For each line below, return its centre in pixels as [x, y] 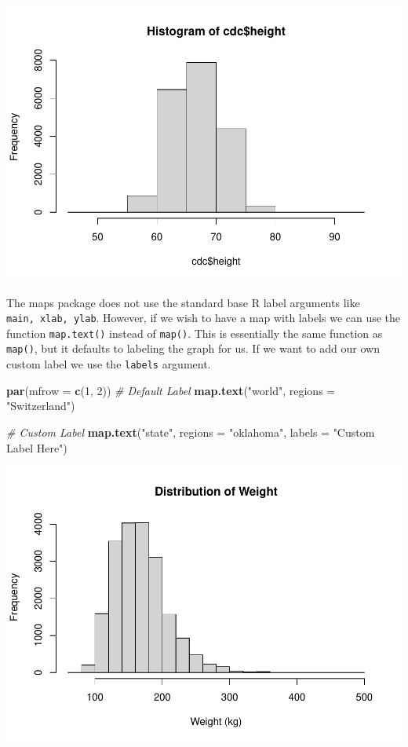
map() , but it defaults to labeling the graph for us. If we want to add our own [193, 348]
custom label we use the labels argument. [109, 364]
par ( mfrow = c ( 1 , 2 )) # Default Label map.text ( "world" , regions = [171, 390]
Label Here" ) [37, 447]
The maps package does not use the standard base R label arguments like [183, 302]
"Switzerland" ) [41, 406]
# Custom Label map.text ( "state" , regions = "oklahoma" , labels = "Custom [191, 432]
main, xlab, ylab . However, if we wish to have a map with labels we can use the [204, 318]
